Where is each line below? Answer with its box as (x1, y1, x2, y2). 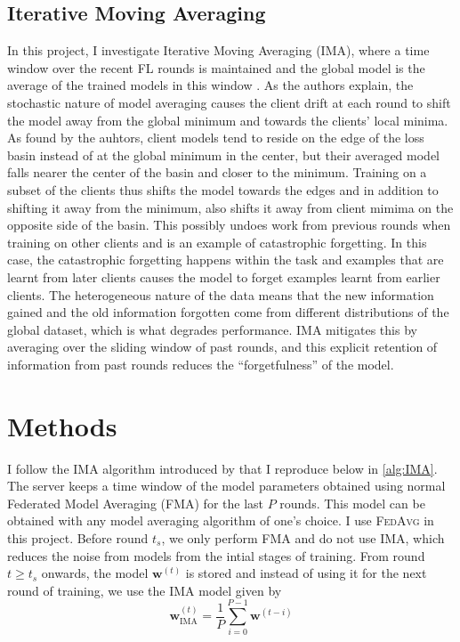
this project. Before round (7, 528, 149, 547)
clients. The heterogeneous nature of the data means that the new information (7, 285, 434, 304)
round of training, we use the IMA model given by (7, 581, 282, 599)
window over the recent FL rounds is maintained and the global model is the (7, 58, 425, 77)
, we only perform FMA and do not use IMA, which (161, 528, 445, 547)
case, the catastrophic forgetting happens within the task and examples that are (7, 250, 444, 269)
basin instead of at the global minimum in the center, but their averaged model (7, 145, 440, 164)
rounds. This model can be (279, 493, 425, 512)
